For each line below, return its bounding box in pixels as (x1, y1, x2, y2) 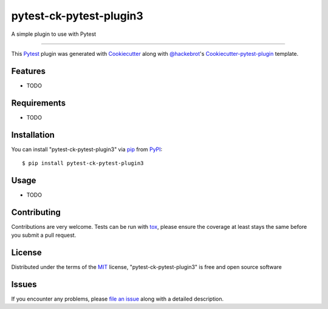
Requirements (11, 98, 66, 108)
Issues (11, 279, 37, 290)
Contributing (11, 207, 61, 217)
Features (11, 66, 46, 76)
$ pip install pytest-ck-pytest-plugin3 (22, 160, 144, 167)
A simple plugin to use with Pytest (11, 30, 97, 38)
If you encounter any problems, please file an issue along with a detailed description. (11, 295, 224, 303)
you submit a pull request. (11, 231, 77, 239)
